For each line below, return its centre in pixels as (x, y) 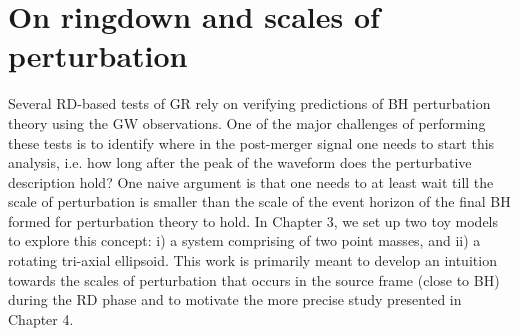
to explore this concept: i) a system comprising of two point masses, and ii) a (244, 240)
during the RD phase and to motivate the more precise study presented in (235, 299)
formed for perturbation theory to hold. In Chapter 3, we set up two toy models (253, 220)
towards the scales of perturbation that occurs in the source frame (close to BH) (254, 279)
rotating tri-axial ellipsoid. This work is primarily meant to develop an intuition (252, 260)
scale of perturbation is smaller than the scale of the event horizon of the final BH (259, 201)
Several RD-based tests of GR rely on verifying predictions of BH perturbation (249, 103)
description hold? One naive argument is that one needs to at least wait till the (251, 181)
